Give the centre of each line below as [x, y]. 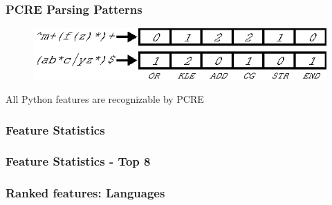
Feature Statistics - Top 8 [78, 161]
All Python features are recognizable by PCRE [105, 99]
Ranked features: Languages [85, 193]
